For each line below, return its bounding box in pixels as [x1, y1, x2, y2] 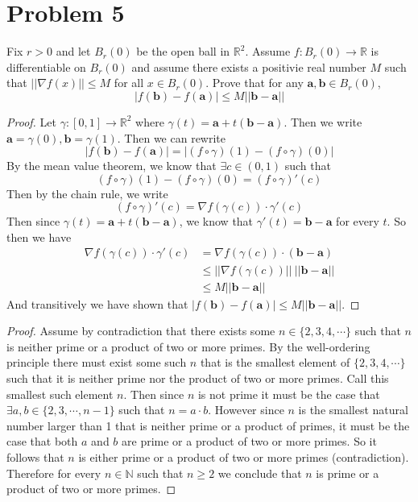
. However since [208, 401, 284, 418]
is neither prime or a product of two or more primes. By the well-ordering [6, 338, 370, 355]
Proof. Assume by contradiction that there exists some [6, 322, 275, 339]
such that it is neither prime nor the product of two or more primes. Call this [6, 369, 389, 386]
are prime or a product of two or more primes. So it [122, 433, 377, 450]
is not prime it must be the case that [197, 385, 380, 402]
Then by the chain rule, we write [6, 185, 168, 201]
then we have [6, 228, 72, 245]
